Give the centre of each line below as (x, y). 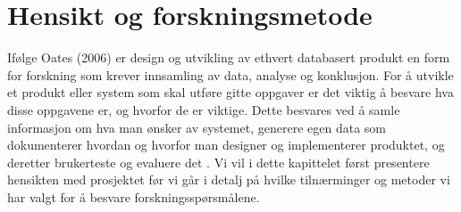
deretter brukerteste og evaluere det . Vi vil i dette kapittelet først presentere (218, 162)
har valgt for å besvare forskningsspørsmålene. (134, 196)
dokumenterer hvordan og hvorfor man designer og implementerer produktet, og (226, 145)
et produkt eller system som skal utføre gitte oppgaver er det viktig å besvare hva (230, 92)
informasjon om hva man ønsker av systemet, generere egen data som (197, 127)
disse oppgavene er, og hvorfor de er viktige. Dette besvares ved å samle (204, 109)
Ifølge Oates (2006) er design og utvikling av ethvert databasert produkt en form (229, 57)
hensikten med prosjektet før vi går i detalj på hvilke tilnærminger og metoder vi (229, 179)
